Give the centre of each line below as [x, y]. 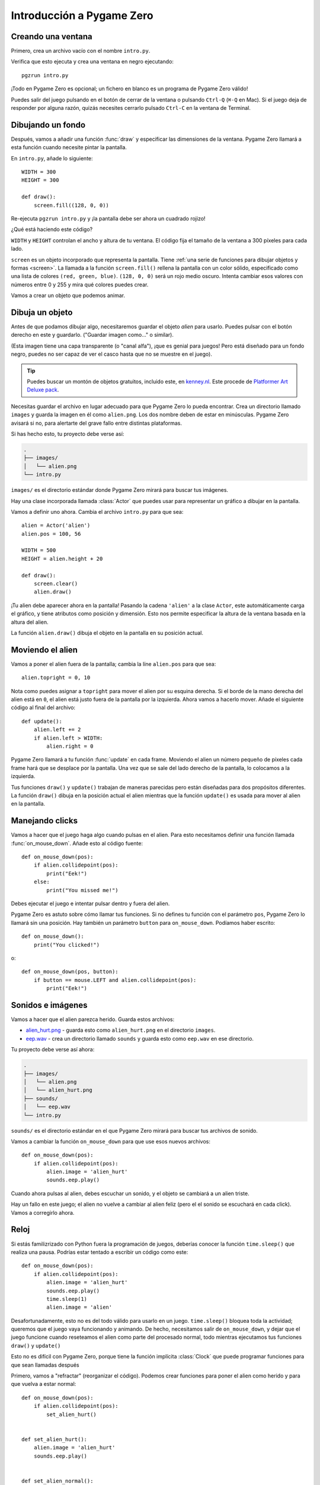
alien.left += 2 [57, 730]
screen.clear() [56, 584]
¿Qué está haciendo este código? [52, 229]
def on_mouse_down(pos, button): [70, 972]
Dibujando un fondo [48, 125]
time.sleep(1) [67, 1299]
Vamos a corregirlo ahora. [43, 1212]
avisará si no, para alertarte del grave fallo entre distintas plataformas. [97, 423]
